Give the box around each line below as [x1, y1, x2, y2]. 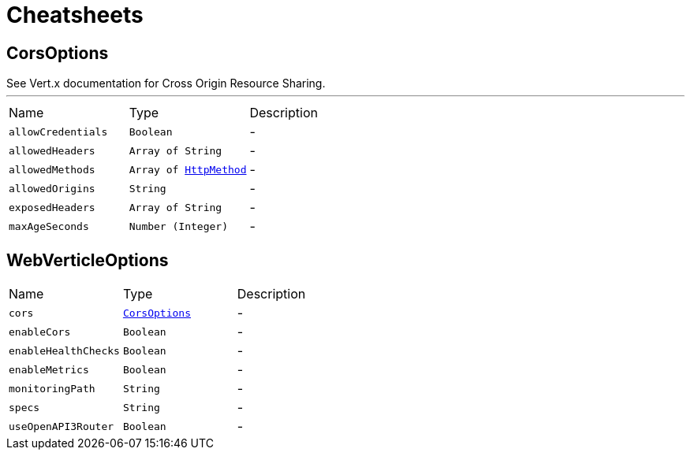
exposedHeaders [9, 201, 95, 213]
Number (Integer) [129, 220, 228, 232]
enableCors [9, 325, 71, 338]
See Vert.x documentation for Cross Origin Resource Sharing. [6, 76, 326, 91]
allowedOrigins [9, 182, 95, 195]
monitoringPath [9, 382, 95, 395]
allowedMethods [9, 163, 95, 176]
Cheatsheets [6, 2, 144, 28]
